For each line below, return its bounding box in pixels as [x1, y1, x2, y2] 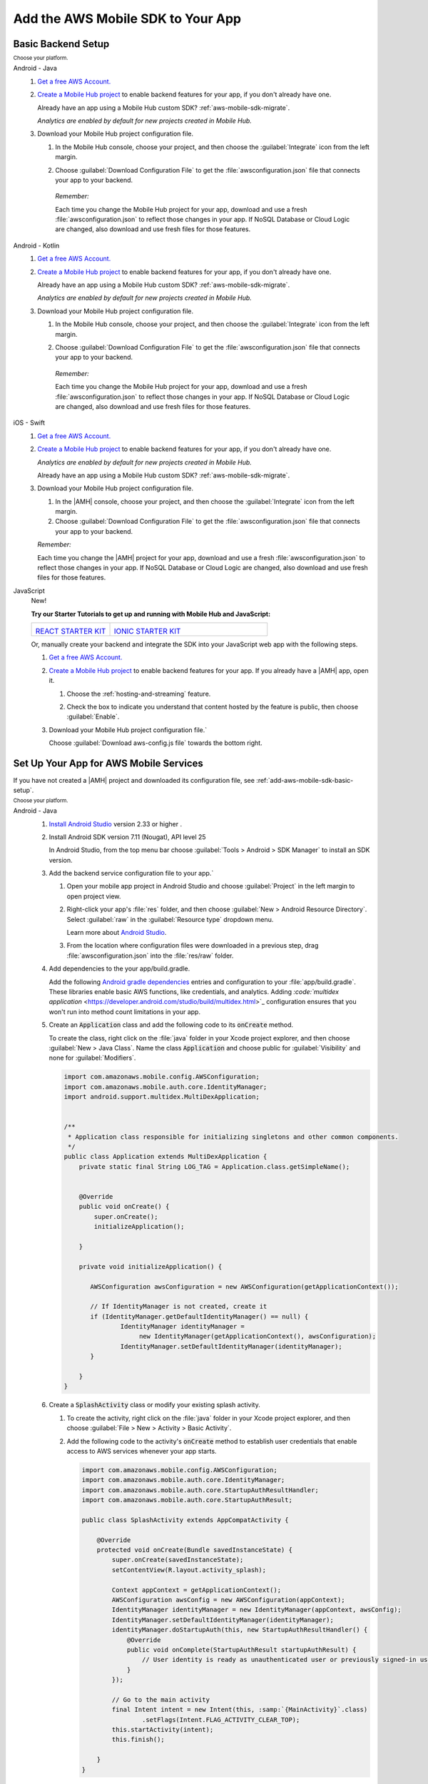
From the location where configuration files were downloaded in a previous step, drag [66, 941, 319, 950]
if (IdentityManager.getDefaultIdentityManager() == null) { [90, 1312, 309, 1320]
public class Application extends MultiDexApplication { [63, 1152, 267, 1161]
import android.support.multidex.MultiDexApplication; [63, 1093, 260, 1101]
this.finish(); [111, 1735, 165, 1744]
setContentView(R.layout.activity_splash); [111, 1566, 267, 1573]
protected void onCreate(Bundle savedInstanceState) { [96, 1546, 292, 1554]
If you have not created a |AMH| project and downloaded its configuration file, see [13, 776, 255, 784]
